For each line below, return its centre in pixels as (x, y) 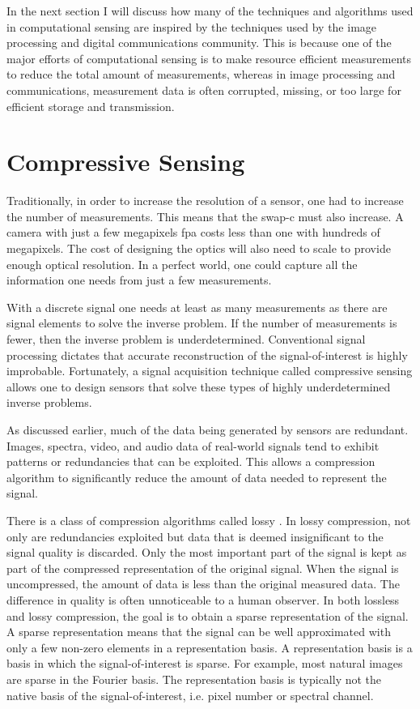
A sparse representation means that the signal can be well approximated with (199, 632)
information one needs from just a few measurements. (139, 280)
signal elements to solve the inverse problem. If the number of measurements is (202, 323)
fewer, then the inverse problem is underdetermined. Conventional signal (186, 339)
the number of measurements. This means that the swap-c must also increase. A (205, 216)
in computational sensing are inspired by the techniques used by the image (192, 26)
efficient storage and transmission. (91, 106)
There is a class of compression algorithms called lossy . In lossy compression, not (209, 520)
